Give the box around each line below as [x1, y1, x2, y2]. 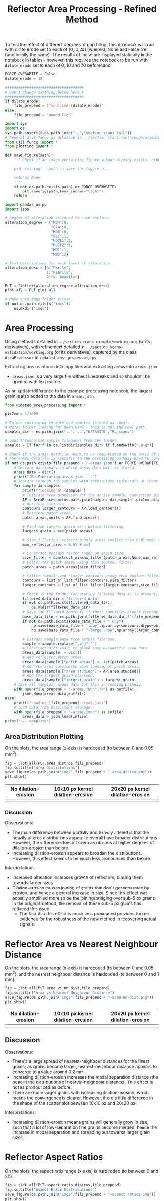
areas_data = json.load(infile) [22, 714, 89, 719]
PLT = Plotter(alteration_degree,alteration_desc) [5, 283, 110, 288]
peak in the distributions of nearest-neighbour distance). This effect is [12, 1079, 153, 1085]
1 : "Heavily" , [46, 270, 73, 275]
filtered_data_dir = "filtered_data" [22, 596, 99, 601]
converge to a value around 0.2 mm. [12, 1069, 85, 1075]
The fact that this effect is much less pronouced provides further [19, 911, 150, 917]
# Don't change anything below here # [5, 90, 84, 95]
